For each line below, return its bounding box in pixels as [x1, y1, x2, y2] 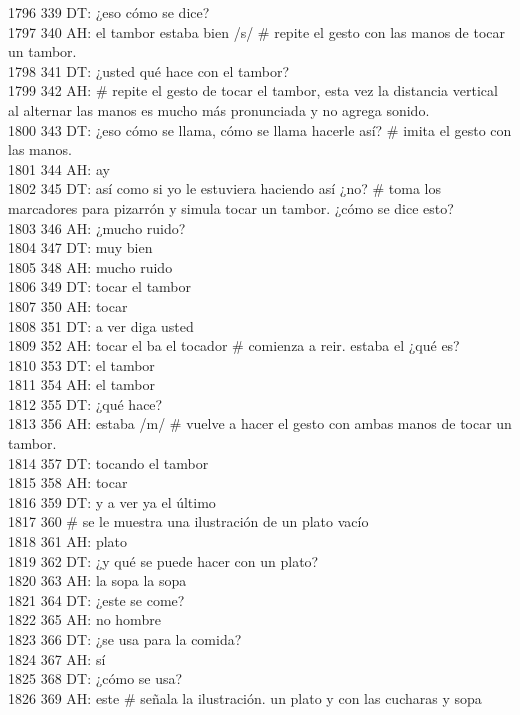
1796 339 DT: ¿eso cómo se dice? [8, 2, 210, 22]
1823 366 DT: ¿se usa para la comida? [8, 629, 242, 649]
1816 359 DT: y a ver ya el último [8, 491, 216, 512]
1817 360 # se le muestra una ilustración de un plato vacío [8, 511, 369, 532]
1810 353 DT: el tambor [8, 354, 155, 375]
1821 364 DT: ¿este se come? [8, 589, 185, 610]
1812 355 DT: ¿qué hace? [8, 393, 163, 414]
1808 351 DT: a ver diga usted [8, 315, 194, 336]
